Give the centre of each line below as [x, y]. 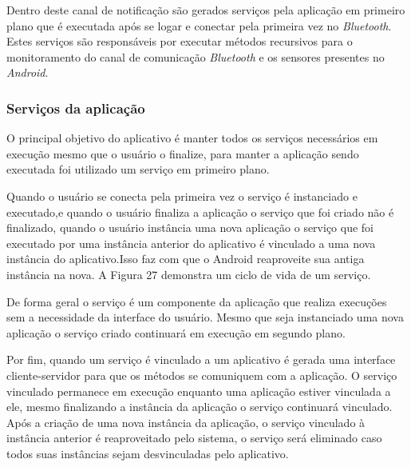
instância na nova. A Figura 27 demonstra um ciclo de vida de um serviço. [189, 274]
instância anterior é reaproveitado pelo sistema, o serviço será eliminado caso [194, 438]
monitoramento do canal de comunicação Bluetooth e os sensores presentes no [196, 56]
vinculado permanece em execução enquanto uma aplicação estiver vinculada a [199, 391]
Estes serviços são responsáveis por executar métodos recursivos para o [180, 41]
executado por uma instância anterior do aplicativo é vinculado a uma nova [191, 243]
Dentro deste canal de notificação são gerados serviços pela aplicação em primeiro [206, 10]
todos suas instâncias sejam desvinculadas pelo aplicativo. [148, 453]
